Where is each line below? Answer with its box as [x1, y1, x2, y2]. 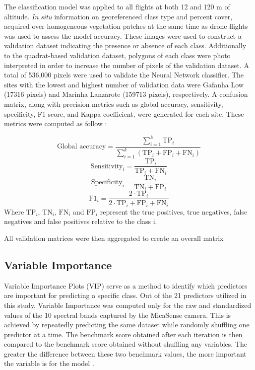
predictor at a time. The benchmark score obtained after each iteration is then [4, 329, 243, 339]
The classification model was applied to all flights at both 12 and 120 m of [4, 1, 230, 11]
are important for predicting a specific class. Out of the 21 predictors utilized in [4, 290, 247, 300]
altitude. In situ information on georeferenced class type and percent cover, [4, 11, 233, 21]
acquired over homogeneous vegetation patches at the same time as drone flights [4, 21, 248, 31]
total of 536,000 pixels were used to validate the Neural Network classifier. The [4, 70, 244, 80]
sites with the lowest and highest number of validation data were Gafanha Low [4, 79, 244, 89]
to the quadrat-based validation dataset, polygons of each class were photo [4, 50, 231, 60]
